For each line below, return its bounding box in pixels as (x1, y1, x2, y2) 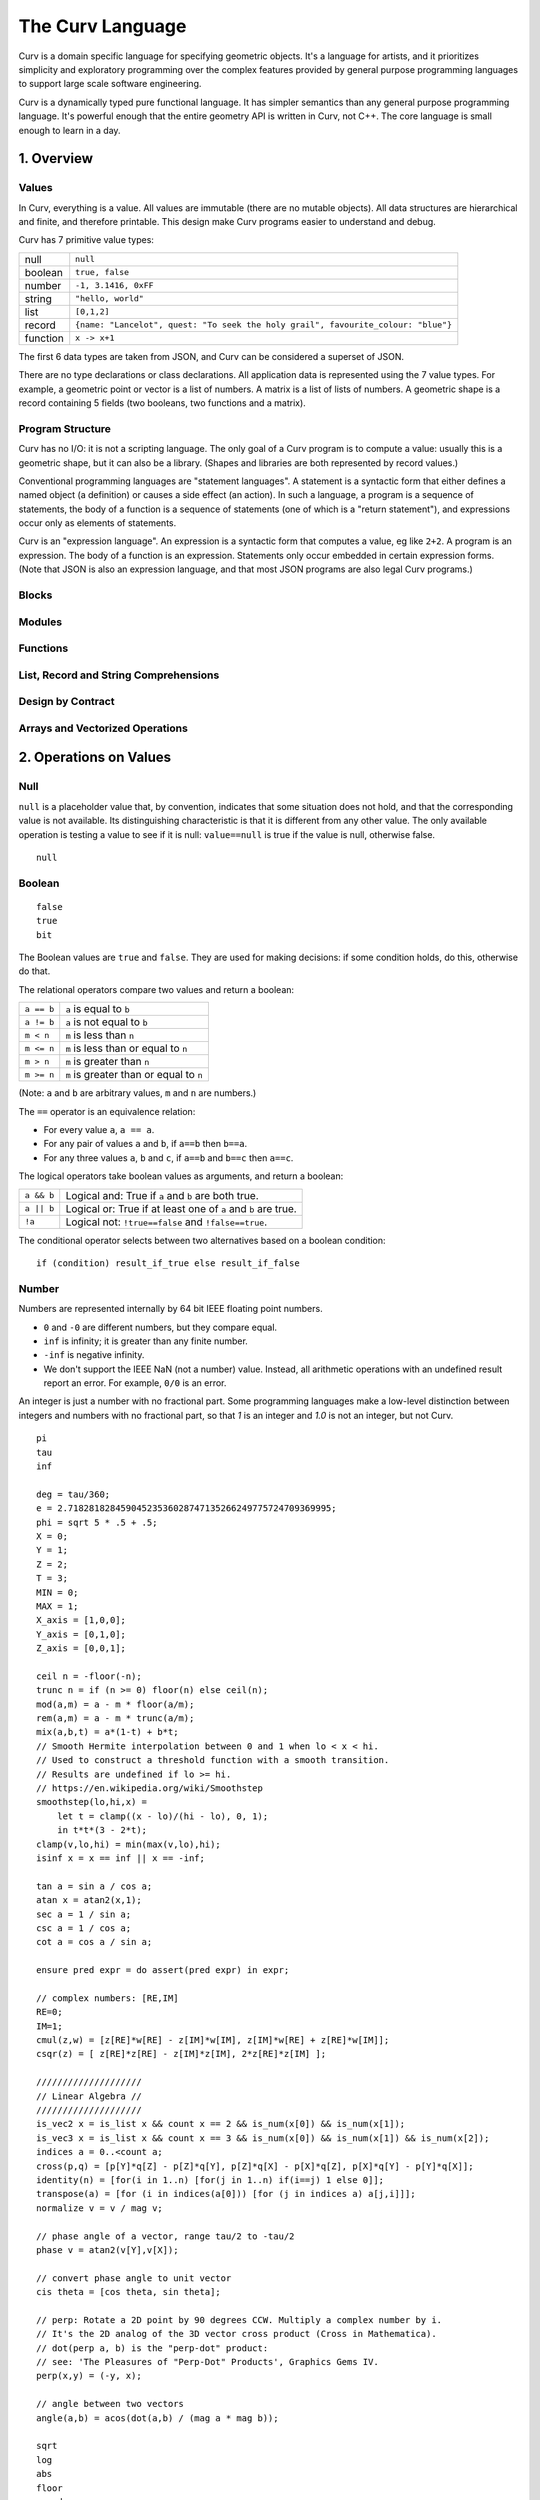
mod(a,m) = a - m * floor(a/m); (36, 1698, 195, 1710)
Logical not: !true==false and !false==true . (65, 1215, 268, 1229)
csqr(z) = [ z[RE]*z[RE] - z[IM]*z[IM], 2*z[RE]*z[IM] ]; (36, 2048, 327, 2060)
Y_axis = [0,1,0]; (36, 1628, 127, 1640)
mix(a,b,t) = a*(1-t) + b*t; (36, 1726, 179, 1738)
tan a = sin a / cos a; (36, 1880, 153, 1892)
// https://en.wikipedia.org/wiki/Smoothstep (36, 1783, 264, 1794)
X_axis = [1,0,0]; (36, 1615, 127, 1626)
